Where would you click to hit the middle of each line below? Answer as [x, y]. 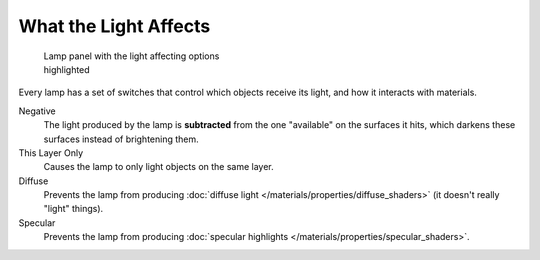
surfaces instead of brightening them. [121, 139]
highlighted [66, 69]
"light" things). [73, 209]
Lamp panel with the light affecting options [131, 56]
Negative [37, 111]
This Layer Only [51, 152]
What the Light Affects [114, 26]
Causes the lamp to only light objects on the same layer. [158, 167]
